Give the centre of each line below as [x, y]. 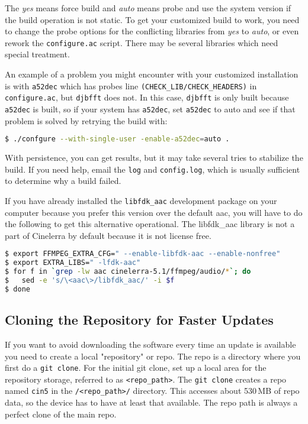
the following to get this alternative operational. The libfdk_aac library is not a [150, 224]
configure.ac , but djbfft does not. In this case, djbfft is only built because [147, 97]
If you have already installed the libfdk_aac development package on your [141, 200]
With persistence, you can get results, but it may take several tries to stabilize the [154, 158]
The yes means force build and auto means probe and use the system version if [148, 8]
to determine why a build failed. [63, 181]
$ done [17, 289]
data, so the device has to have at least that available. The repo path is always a [151, 402]
